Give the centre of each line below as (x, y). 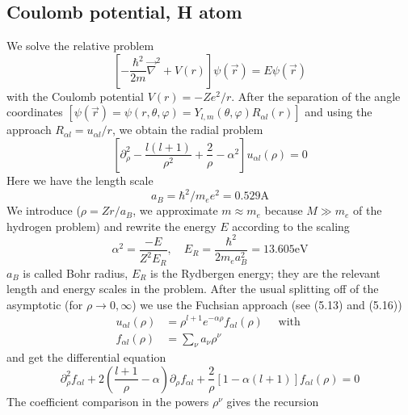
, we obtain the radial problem (187, 130)
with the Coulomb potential (75, 96)
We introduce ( (44, 210)
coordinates (35, 112)
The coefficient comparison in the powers (108, 401)
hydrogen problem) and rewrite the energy (111, 226)
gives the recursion (273, 401)
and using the (339, 112)
